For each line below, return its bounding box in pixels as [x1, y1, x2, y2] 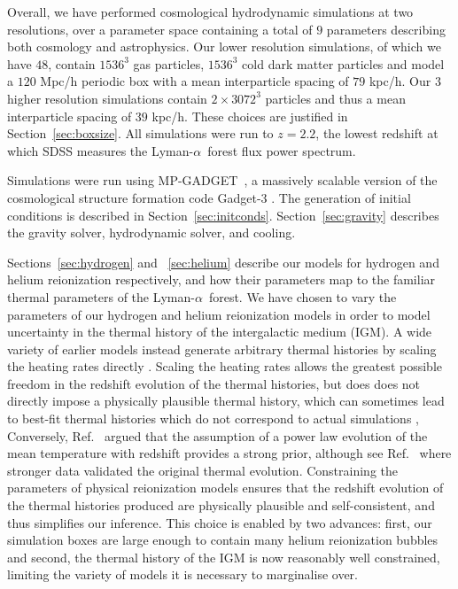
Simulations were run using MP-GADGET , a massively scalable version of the [7, 171, 438, 190]
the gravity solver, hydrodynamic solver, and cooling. [7, 223, 296, 242]
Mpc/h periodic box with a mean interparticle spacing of [40, 72, 349, 90]
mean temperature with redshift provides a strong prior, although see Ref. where [7, 444, 452, 462]
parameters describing [326, 19, 446, 38]
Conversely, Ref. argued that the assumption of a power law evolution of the [7, 426, 428, 445]
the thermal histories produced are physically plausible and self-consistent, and [7, 496, 435, 515]
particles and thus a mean [265, 89, 406, 107]
